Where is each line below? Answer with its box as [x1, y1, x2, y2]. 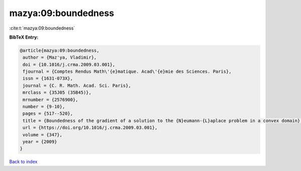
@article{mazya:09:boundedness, [20, 48, 100, 53]
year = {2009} [23, 139, 57, 144]
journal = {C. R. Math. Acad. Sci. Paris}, [23, 83, 131, 88]
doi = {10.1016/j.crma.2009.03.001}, [23, 62, 115, 67]
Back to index [9, 158, 38, 165]
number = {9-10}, [23, 104, 65, 110]
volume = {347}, [23, 132, 63, 137]
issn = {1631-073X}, [23, 76, 73, 81]
